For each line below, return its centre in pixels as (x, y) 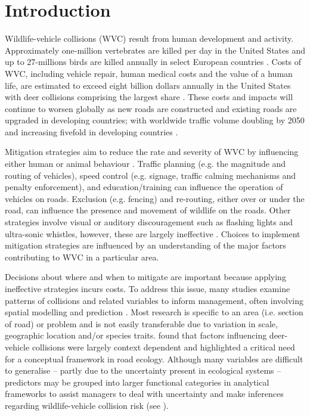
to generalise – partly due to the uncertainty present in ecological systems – (143, 370)
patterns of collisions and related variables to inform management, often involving (154, 300)
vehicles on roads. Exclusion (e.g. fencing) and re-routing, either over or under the (155, 198)
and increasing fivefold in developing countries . (92, 131)
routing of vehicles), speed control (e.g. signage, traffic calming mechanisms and (151, 175)
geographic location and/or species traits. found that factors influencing (136, 335)
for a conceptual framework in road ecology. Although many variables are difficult (154, 358)
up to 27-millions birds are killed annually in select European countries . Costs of (153, 62)
